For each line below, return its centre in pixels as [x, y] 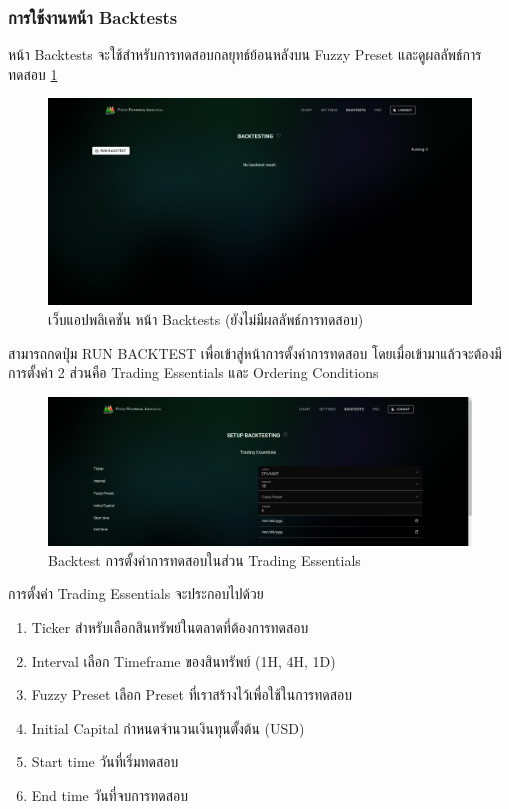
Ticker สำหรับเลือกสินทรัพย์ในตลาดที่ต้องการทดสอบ [170, 627]
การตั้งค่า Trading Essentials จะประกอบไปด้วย [136, 593]
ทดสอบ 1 [33, 73]
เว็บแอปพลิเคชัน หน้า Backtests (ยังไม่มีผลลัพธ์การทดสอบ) [206, 319]
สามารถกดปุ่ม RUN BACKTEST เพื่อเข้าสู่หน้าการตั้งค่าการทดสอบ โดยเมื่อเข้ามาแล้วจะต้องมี [255, 352]
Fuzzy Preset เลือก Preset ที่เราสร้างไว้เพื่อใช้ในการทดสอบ [191, 694]
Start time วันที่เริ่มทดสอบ [105, 761]
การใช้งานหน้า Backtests [93, 16]
